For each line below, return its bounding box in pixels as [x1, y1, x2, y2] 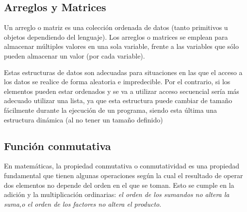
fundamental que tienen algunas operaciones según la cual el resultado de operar [4, 170, 243, 180]
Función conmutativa [4, 138, 111, 153]
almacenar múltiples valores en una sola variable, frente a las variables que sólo [4, 41, 239, 51]
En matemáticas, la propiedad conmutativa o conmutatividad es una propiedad [4, 161, 240, 171]
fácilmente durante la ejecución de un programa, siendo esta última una [4, 105, 217, 115]
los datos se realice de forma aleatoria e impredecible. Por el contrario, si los [4, 76, 231, 87]
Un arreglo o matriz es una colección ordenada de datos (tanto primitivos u [4, 22, 228, 32]
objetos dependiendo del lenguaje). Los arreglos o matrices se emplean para [4, 31, 228, 42]
